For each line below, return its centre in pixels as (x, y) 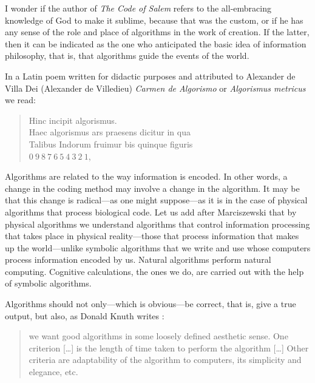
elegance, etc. (53, 372)
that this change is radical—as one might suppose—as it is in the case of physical (156, 200)
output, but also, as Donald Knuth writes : (85, 315)
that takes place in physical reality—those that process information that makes (152, 236)
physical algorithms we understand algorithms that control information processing (157, 224)
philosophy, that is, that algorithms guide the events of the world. (127, 56)
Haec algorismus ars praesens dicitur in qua (110, 132)
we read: (20, 100)
